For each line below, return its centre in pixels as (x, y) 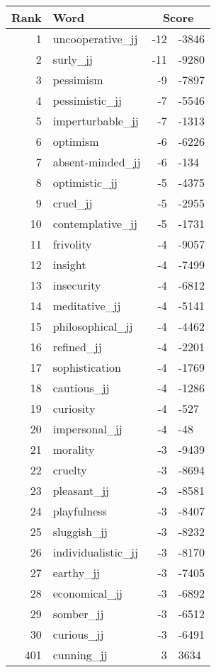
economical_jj (87, 593)
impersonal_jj (87, 429)
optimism (76, 141)
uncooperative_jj (95, 39)
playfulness (80, 511)
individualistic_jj (95, 552)
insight (69, 264)
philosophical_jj (93, 326)
